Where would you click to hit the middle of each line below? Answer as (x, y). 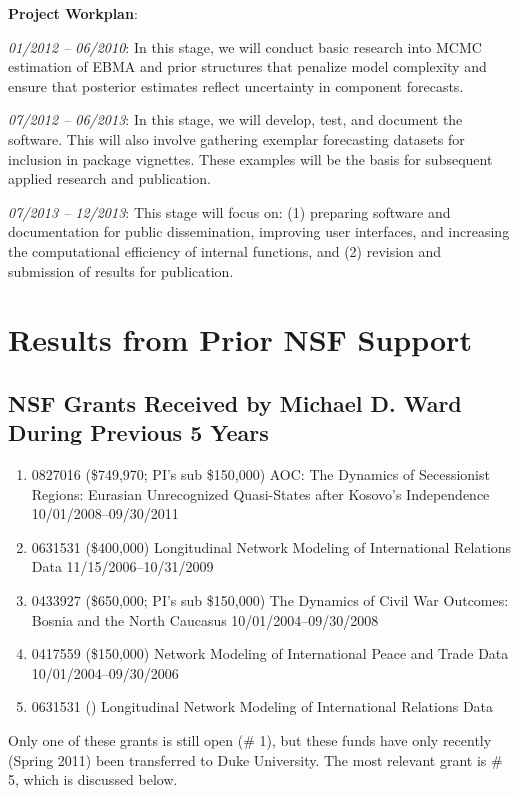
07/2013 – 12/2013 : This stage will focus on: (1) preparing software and (229, 211)
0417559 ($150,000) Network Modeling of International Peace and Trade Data (270, 653)
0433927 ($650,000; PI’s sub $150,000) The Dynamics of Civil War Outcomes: (270, 600)
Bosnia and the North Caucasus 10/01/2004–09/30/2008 (205, 619)
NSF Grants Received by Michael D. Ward (235, 402)
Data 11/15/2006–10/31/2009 (122, 566)
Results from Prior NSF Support (240, 339)
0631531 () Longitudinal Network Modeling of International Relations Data (262, 706)
